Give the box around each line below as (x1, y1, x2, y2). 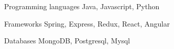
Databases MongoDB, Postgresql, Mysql (4, 35, 130, 46)
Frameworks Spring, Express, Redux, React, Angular (4, 18, 170, 29)
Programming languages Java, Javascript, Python (4, 1, 160, 11)
